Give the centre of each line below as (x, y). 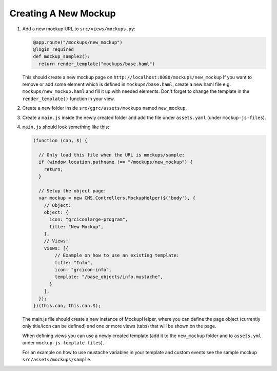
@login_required (54, 49)
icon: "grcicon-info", (83, 270)
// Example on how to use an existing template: (117, 256)
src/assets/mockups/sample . (57, 359)
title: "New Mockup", (76, 227)
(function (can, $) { (60, 141)
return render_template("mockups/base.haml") (97, 64)
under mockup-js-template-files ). (63, 343)
